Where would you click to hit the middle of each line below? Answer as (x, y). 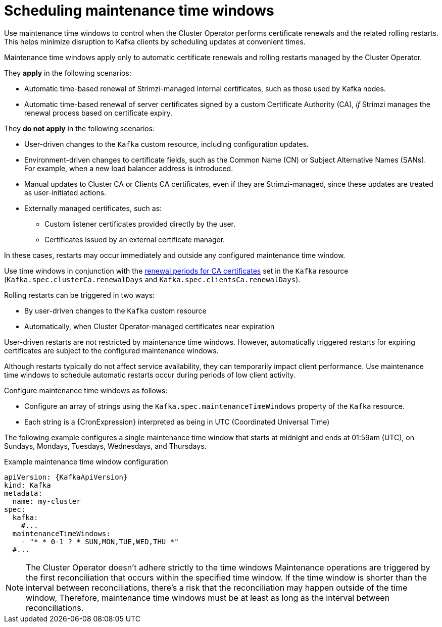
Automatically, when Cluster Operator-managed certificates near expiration (150, 326)
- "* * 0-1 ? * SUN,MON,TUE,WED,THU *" (100, 541)
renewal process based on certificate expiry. (99, 113)
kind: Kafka (28, 485)
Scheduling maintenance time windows (139, 11)
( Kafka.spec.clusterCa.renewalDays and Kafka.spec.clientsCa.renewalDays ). (152, 279)
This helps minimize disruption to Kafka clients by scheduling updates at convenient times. (155, 41)
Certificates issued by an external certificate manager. (135, 239)
